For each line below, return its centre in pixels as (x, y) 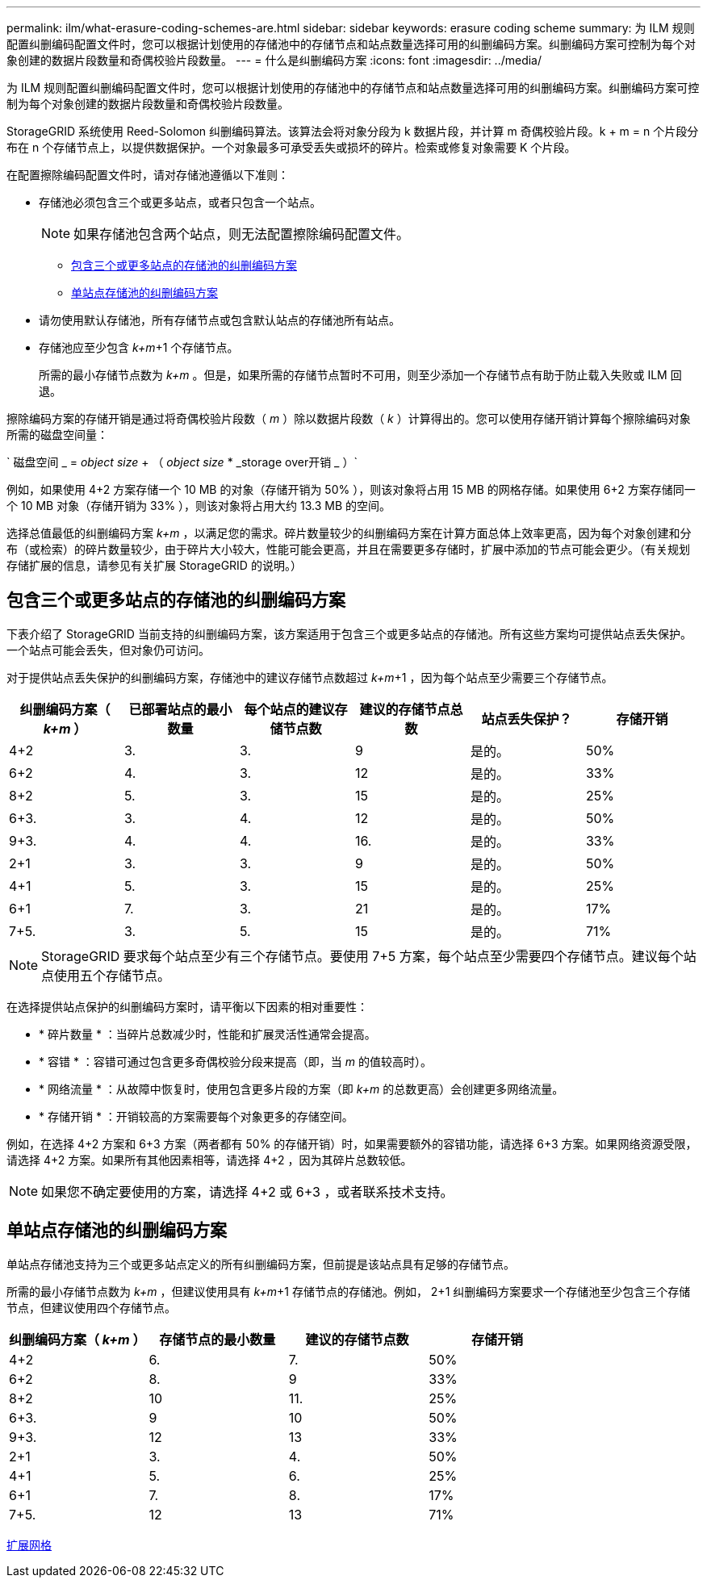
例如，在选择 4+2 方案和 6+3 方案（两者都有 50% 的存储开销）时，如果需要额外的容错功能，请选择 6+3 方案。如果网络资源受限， (352, 1143)
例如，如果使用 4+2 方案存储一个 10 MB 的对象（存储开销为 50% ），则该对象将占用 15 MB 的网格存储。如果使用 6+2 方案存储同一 (351, 489)
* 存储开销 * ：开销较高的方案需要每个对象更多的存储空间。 (196, 1116)
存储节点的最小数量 (218, 1339)
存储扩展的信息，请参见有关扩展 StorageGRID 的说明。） (154, 565)
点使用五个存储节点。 (106, 975)
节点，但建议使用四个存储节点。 (91, 1307)
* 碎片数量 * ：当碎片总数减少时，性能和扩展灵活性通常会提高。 (207, 1034)
